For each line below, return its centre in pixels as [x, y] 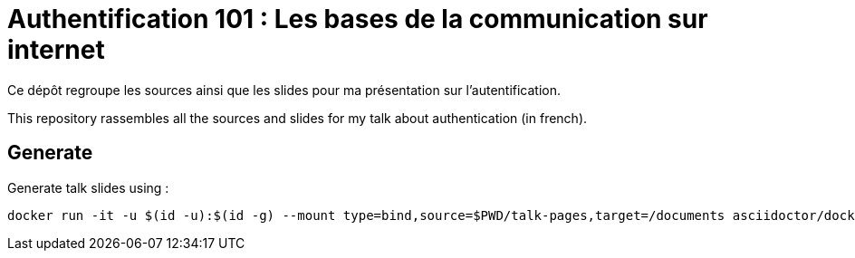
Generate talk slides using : [88, 187]
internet [56, 50]
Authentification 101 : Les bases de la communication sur [358, 19]
